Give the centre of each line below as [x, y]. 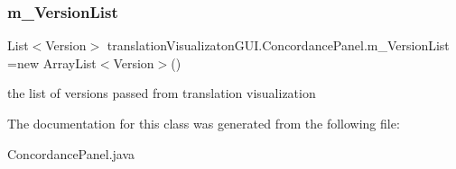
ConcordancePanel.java [71, 153]
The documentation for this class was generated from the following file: [204, 123]
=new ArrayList [52, 62]
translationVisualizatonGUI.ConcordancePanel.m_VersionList [278, 45]
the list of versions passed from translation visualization [162, 93]
